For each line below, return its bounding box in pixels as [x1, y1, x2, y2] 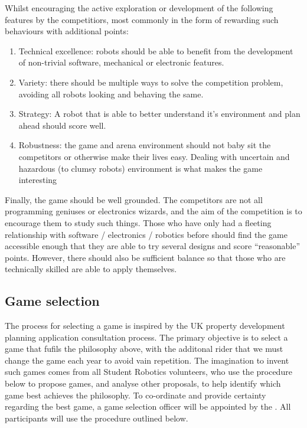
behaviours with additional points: [5, 25, 129, 37]
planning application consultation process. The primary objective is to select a [5, 331, 288, 343]
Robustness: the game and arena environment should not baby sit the [18, 139, 271, 151]
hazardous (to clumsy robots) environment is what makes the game [18, 162, 263, 174]
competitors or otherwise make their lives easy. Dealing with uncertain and [18, 150, 290, 162]
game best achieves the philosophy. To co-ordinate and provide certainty [5, 388, 266, 401]
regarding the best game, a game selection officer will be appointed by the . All [5, 400, 291, 413]
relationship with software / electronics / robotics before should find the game [5, 228, 288, 240]
